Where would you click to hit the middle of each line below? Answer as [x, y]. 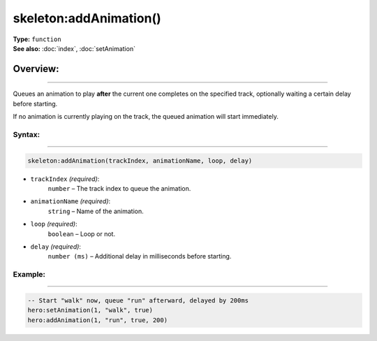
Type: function [37, 39]
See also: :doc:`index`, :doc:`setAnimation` [74, 48]
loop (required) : [54, 224]
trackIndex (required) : [65, 179]
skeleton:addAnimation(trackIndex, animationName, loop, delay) [140, 160]
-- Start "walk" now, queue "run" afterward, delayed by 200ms [138, 300]
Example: [29, 275]
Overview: [36, 69]
